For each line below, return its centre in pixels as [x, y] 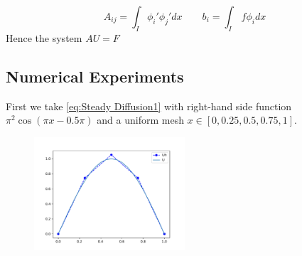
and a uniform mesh [140, 120]
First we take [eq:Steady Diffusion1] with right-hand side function [149, 106]
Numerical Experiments [95, 76]
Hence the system [44, 37]
